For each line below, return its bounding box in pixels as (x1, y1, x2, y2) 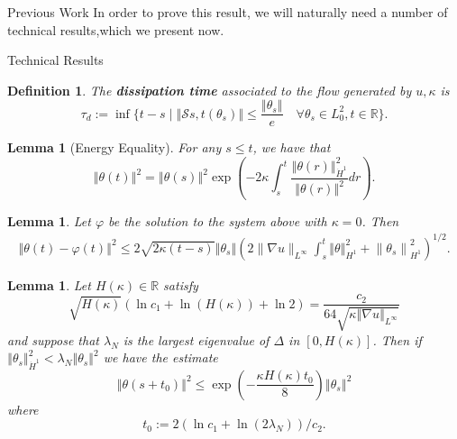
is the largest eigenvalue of (123, 330, 270, 349)
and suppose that (7, 330, 99, 349)
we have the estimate (103, 348, 218, 367)
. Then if (372, 330, 422, 349)
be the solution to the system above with (108, 211, 327, 230)
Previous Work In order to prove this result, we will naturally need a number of (7, 3, 448, 21)
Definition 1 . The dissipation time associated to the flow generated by (7, 80, 412, 99)
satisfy (163, 275, 198, 294)
